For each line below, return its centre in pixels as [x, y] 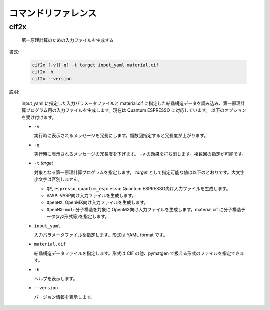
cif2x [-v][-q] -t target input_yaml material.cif [96, 65]
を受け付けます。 [39, 117]
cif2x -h [43, 72]
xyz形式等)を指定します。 [83, 217]
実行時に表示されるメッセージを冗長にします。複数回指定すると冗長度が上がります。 [121, 136]
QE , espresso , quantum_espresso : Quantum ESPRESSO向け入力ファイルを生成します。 [139, 188]
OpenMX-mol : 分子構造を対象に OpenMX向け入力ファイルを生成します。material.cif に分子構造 [144, 209]
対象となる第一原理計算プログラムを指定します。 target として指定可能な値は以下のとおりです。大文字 [139, 172]
